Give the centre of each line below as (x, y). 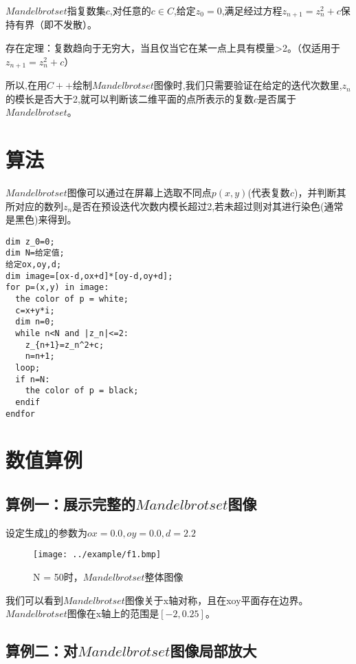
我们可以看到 (34, 600)
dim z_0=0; (30, 241)
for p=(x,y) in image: (57, 288)
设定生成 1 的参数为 (46, 532)
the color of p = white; (72, 299)
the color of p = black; (82, 391)
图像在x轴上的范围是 (113, 613)
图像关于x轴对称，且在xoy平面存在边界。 (216, 600)
